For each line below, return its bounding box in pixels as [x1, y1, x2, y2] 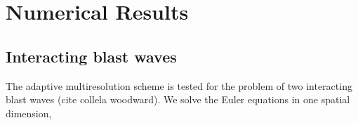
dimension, [6, 105, 52, 120]
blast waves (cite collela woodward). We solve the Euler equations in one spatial [6, 92, 350, 107]
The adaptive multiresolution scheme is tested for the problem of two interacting [6, 78, 352, 93]
